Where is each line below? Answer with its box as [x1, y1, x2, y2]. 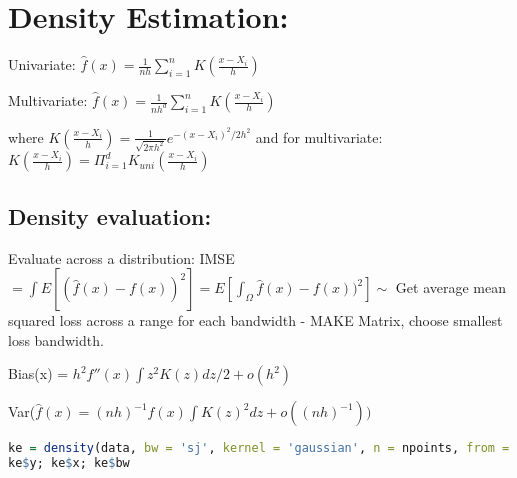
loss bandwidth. [8, 329, 104, 350]
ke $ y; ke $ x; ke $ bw [8, 456, 130, 471]
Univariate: [8, 54, 76, 75]
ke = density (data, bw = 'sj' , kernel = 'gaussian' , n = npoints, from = [8, 441, 510, 456]
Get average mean [395, 277, 506, 298]
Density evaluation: [8, 200, 212, 231]
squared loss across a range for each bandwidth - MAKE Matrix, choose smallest [8, 310, 503, 331]
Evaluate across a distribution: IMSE [8, 247, 235, 268]
